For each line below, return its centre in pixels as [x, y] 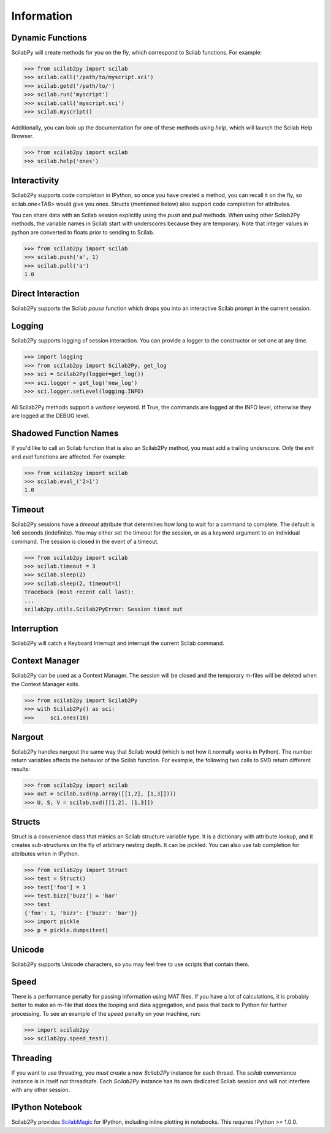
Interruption [35, 629]
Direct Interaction [45, 294]
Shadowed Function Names [65, 434]
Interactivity [35, 181]
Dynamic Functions [49, 38]
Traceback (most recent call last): [79, 592]
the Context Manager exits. [45, 684]
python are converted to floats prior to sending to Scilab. [83, 232]
